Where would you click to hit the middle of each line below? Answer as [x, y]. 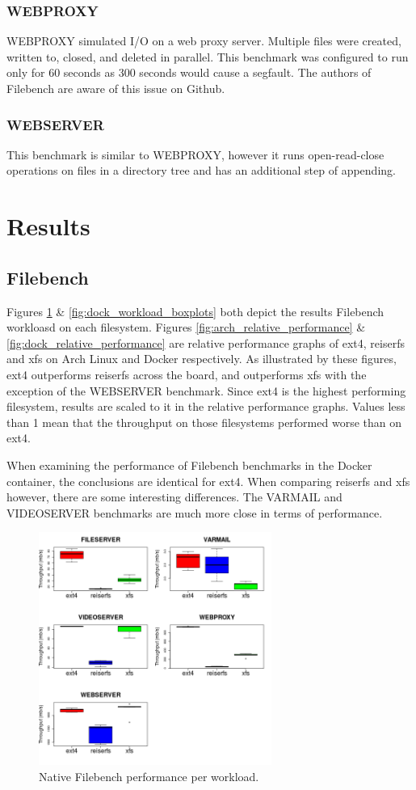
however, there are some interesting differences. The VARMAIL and [174, 497]
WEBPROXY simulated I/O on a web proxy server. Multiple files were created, [204, 41]
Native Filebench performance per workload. [149, 776]
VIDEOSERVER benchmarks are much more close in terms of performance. [195, 512]
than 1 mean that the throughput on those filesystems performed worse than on [204, 422]
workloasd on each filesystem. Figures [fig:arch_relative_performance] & [186, 327]
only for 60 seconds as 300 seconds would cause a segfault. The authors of [189, 72]
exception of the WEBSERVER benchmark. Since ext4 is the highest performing [206, 390]
